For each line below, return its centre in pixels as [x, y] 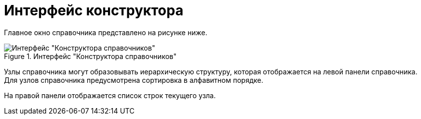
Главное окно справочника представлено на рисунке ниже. [106, 32]
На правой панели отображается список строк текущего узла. [110, 95]
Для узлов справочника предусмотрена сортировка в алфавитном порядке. [134, 80]
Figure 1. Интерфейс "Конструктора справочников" [90, 56]
